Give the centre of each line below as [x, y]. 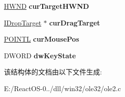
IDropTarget [23, 22]
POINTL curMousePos [42, 39]
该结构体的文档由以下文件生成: [53, 72]
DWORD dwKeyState [40, 55]
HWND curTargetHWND [47, 6]
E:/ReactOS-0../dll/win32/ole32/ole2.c [62, 88]
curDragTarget [75, 22]
